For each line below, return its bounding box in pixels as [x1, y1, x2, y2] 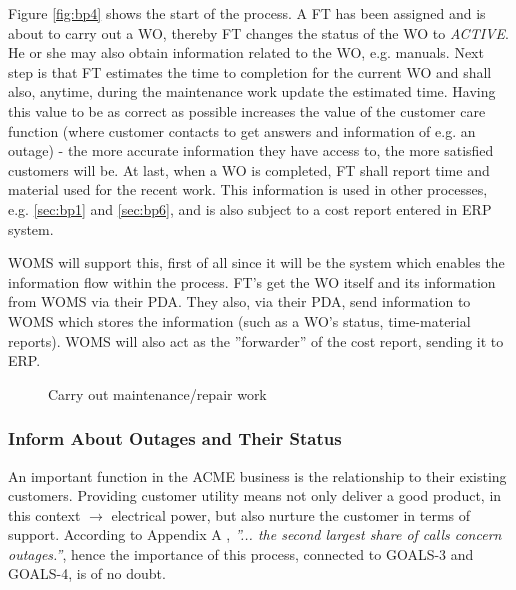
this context [8, 504, 81, 525]
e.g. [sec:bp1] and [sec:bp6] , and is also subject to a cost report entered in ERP [8, 198, 492, 219]
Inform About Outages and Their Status [8, 426, 342, 451]
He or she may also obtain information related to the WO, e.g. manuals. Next [8, 42, 484, 63]
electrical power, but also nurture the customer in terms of [111, 504, 471, 525]
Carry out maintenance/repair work [48, 383, 267, 404]
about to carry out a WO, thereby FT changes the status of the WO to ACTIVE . [8, 22, 509, 43]
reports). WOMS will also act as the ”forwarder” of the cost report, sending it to [8, 330, 504, 351]
